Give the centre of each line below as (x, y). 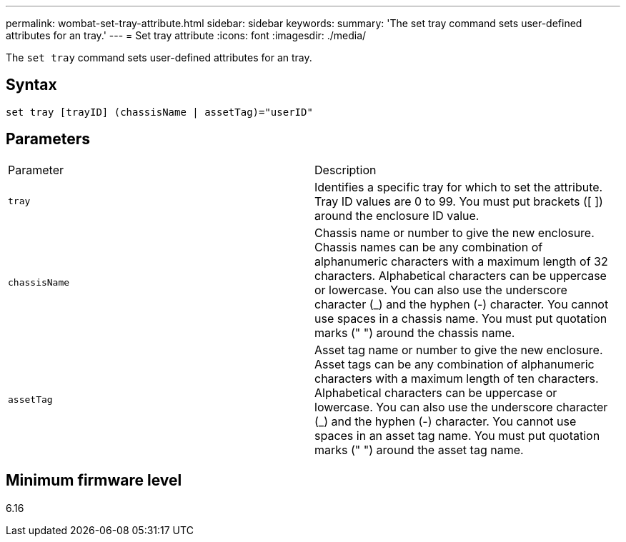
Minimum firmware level (94, 481)
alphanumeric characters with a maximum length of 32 (461, 261)
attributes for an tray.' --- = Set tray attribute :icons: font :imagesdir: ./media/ (186, 35)
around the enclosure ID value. (397, 215)
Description (346, 170)
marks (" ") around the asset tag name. (419, 450)
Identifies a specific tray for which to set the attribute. (459, 187)
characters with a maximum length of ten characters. (457, 378)
